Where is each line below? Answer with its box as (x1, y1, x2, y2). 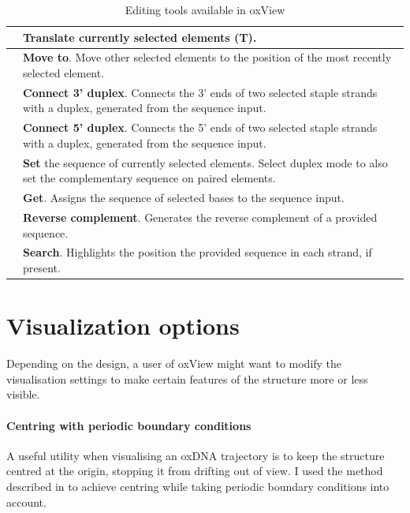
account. (6, 493, 47, 510)
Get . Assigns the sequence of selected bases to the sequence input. (23, 189, 345, 206)
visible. (6, 386, 40, 403)
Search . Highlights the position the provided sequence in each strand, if (23, 244, 372, 260)
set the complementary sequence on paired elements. (23, 170, 276, 186)
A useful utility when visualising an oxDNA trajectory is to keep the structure (6, 447, 385, 463)
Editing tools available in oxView (125, 2, 285, 17)
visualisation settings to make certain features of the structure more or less (6, 370, 368, 387)
